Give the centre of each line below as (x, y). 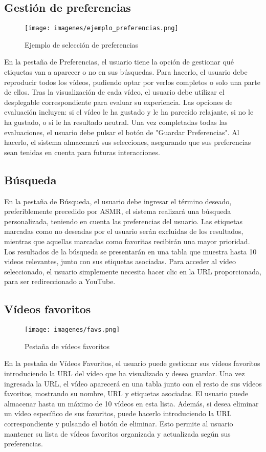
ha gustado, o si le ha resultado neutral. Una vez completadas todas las (116, 122)
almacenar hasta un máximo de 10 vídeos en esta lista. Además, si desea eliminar (131, 403)
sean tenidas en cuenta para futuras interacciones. (82, 152)
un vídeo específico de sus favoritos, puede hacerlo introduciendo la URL (118, 413)
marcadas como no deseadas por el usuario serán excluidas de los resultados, (124, 231)
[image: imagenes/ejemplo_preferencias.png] (102, 28)
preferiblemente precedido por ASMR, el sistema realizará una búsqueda (118, 211)
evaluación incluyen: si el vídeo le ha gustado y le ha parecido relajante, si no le (129, 112)
